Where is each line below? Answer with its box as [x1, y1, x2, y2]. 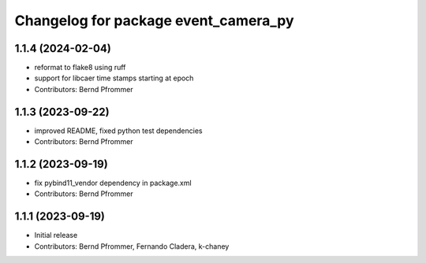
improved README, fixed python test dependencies [34, 126, 203, 135]
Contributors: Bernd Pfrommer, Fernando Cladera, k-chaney [34, 241, 230, 251]
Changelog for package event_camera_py [14, 12, 295, 29]
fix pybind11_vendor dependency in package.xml [34, 178, 192, 188]
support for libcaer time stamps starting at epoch [34, 73, 194, 83]
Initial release [34, 231, 78, 240]
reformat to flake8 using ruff [34, 63, 126, 72]
